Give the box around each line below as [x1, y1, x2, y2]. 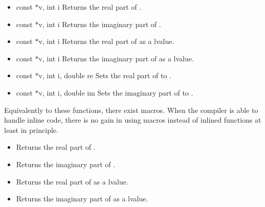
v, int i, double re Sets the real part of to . [38, 70, 172, 81]
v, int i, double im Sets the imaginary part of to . [38, 87, 193, 98]
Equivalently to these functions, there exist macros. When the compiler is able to [4, 104, 258, 115]
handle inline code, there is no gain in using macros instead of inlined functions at [4, 114, 261, 125]
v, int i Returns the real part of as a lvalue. [38, 36, 174, 47]
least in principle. [4, 124, 58, 135]
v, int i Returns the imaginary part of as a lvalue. [38, 53, 194, 63]
